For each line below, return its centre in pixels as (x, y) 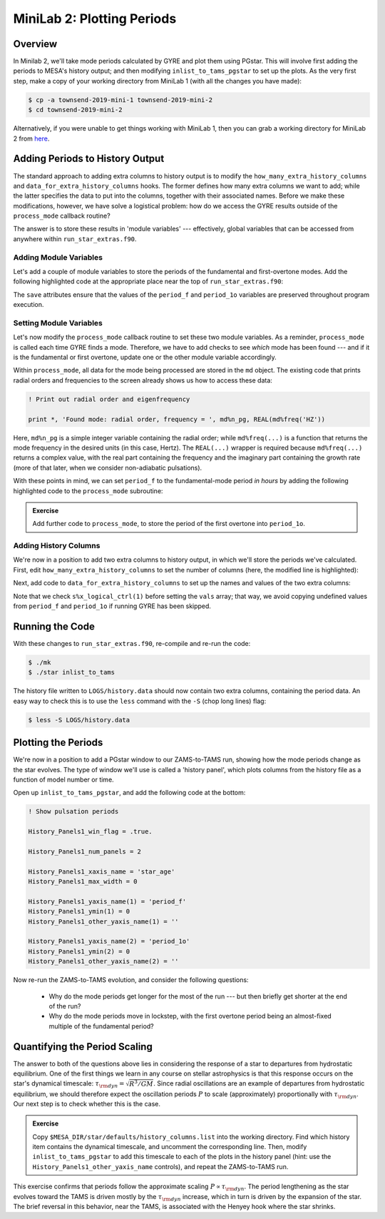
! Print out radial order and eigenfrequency (109, 399)
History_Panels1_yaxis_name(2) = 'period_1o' (109, 941)
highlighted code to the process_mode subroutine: (88, 491)
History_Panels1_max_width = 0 (83, 882)
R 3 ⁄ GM (141, 1083)
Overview (35, 44)
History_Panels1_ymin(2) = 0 (79, 951)
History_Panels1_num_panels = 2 (85, 851)
